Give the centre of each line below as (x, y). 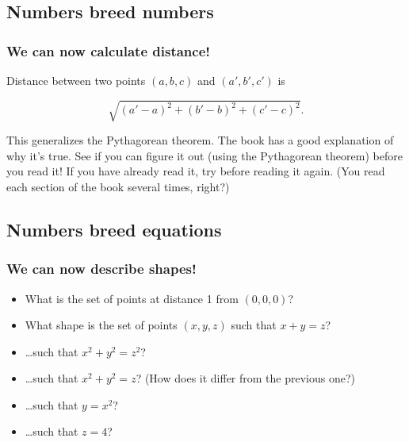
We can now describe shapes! (101, 269)
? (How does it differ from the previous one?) (246, 378)
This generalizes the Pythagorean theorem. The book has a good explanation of (200, 140)
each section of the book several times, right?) (118, 186)
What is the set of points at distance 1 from (132, 298)
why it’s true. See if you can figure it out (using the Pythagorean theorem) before (204, 155)
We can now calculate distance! (109, 50)
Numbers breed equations (114, 229)
